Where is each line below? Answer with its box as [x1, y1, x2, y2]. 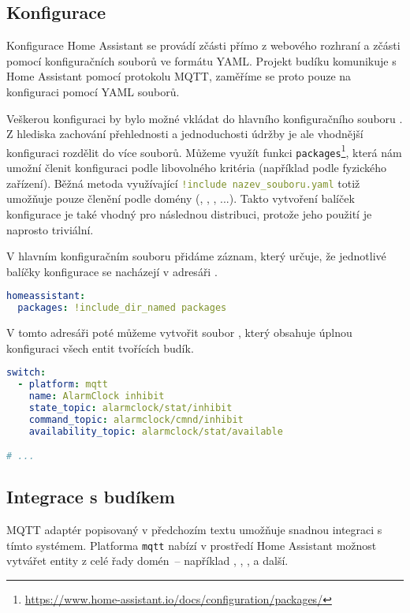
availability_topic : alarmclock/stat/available [28, 425, 283, 437]
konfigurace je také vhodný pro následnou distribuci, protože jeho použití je [6, 205, 372, 222]
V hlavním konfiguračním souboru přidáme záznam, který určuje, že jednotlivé [6, 248, 386, 264]
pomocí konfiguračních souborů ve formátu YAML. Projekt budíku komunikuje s [6, 52, 397, 69]
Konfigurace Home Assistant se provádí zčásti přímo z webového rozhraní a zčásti [6, 37, 401, 54]
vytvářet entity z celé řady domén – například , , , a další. [6, 552, 289, 569]
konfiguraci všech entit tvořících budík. [6, 339, 194, 356]
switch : [6, 367, 47, 379]
